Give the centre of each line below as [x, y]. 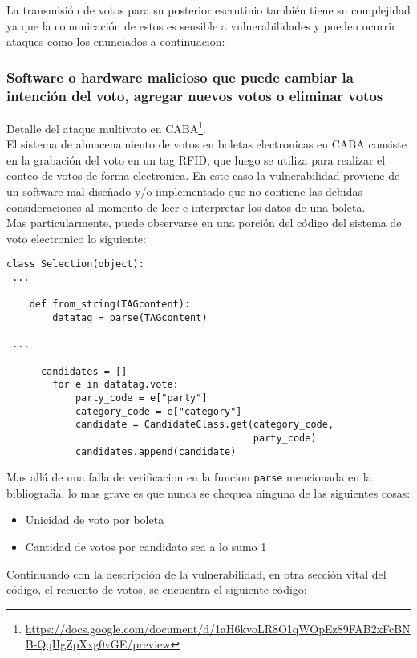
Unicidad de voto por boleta [95, 520]
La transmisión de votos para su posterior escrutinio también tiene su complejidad [208, 10]
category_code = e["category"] [158, 411]
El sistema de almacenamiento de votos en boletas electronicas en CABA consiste [207, 144]
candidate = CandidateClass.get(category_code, [204, 425]
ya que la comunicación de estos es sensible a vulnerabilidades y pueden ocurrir [201, 25]
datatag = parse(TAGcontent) [130, 317]
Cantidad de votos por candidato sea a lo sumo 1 [146, 547]
